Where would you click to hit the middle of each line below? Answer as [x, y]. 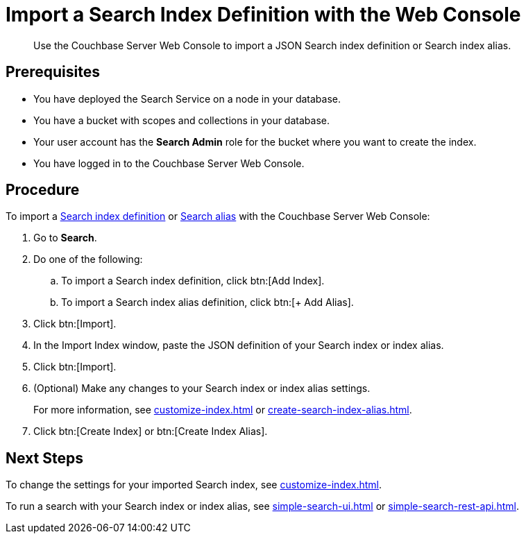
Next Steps [44, 458]
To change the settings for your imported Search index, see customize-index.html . [194, 485]
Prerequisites [53, 72]
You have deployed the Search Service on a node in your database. [187, 99]
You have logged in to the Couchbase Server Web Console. [169, 163]
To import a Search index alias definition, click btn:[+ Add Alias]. [207, 302]
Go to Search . [65, 238]
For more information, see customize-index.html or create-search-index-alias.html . [223, 410]
